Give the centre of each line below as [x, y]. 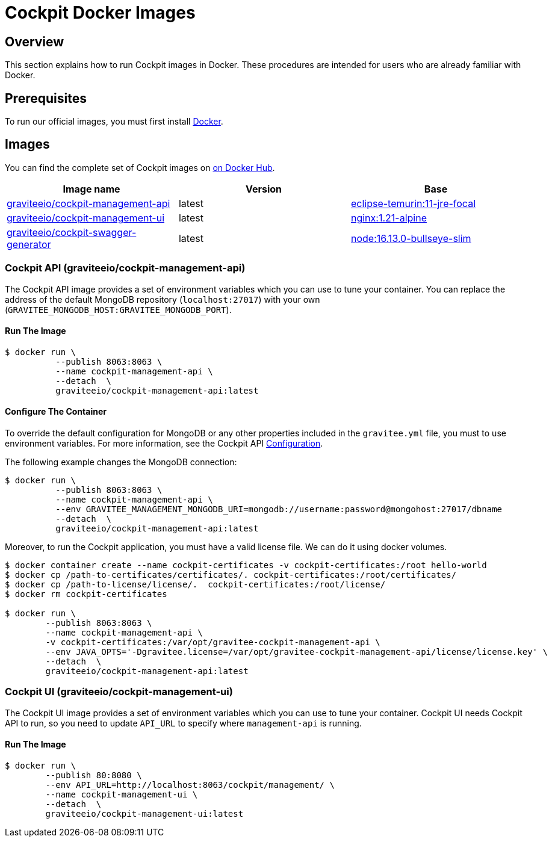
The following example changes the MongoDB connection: [121, 462]
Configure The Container [56, 412]
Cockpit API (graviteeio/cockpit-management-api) [125, 268]
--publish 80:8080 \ [94, 775]
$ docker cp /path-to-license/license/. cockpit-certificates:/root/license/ [195, 585]
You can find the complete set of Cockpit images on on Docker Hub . [140, 167]
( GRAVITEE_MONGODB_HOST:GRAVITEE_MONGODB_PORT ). [118, 309]
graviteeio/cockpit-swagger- [72, 232]
